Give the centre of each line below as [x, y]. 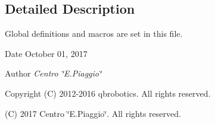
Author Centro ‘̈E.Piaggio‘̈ [53, 73]
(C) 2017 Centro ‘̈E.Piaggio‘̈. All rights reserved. [93, 113]
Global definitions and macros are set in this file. [94, 34]
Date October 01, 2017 [46, 53]
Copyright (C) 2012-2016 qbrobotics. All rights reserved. [108, 93]
